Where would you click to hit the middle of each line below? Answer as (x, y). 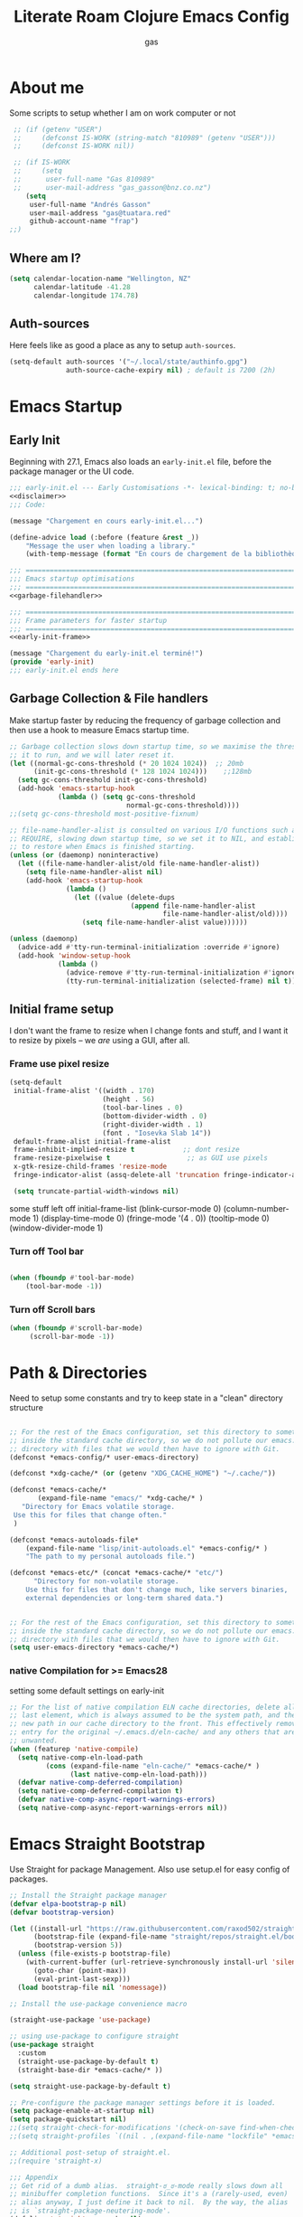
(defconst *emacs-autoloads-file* (74, 1540)
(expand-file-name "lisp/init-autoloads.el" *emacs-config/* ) (147, 1548)
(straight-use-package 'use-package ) (80, 2020)
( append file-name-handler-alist (193, 906)
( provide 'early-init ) (52, 662)
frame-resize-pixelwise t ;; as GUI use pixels (141, 1158)
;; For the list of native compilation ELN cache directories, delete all (153, 1707)
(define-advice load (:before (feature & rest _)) (105, 537)
